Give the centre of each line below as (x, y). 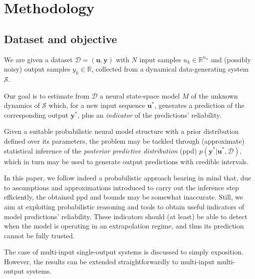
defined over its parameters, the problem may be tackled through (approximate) (124, 140)
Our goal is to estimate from (47, 95)
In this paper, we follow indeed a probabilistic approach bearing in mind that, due (127, 178)
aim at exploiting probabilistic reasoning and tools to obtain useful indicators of (124, 206)
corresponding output (36, 114)
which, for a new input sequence (97, 105)
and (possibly (231, 59)
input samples (160, 59)
